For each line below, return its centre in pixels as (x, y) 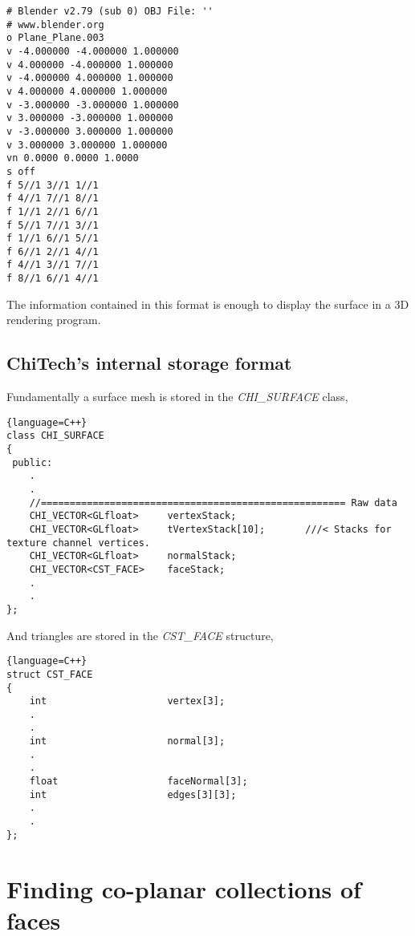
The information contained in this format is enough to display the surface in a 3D (208, 304)
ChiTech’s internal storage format (149, 363)
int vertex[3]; (127, 701)
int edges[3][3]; (133, 794)
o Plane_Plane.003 (55, 38)
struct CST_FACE (50, 674)
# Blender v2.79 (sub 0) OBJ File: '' (110, 11)
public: (33, 462)
